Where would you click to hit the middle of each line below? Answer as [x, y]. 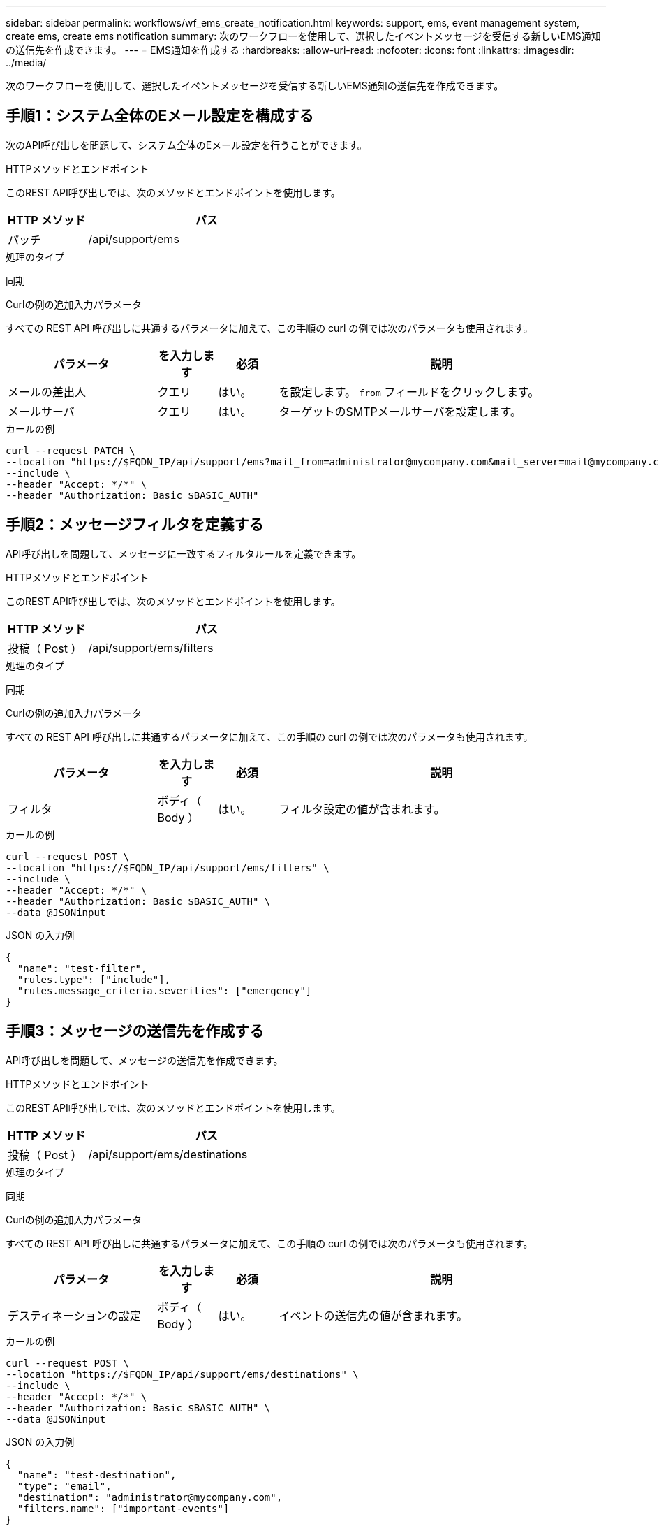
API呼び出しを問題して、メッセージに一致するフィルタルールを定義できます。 [184, 553]
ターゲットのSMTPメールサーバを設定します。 [400, 411]
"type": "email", [64, 1486]
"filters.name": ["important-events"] [123, 1508]
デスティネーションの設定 [74, 1315]
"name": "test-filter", [82, 968]
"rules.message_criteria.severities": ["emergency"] [164, 990]
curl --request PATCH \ [71, 450]
